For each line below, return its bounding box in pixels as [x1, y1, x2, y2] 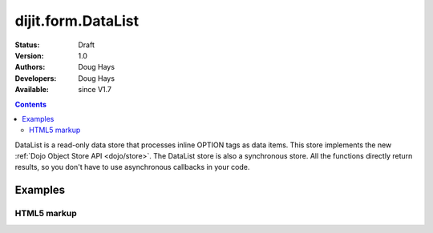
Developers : [14, 73, 57, 83]
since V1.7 [78, 85, 112, 94]
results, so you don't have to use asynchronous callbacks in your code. [14, 163, 250, 172]
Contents [14, 99, 47, 109]
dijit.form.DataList [14, 12, 140, 30]
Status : [14, 40, 40, 50]
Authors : [14, 62, 46, 72]
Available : [14, 85, 50, 94]
